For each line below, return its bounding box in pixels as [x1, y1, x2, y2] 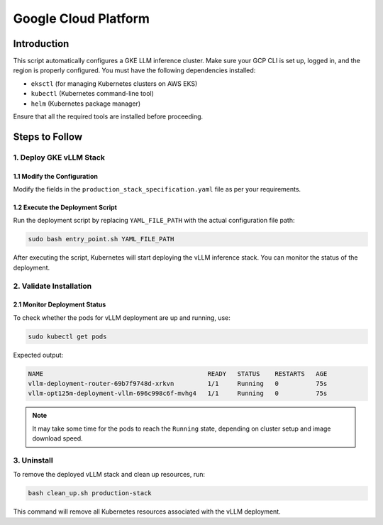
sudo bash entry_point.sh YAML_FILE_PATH [28, 235, 174, 243]
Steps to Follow [13, 131, 83, 143]
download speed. [32, 434, 83, 443]
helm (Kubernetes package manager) [30, 99, 141, 108]
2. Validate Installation [13, 281, 92, 291]
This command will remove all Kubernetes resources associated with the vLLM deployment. [13, 507, 281, 516]
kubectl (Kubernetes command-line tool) [30, 89, 154, 98]
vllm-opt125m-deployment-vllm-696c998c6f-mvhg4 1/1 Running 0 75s [28, 389, 328, 397]
